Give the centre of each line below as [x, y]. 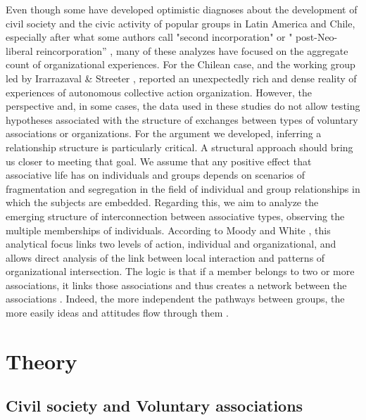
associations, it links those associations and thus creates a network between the [176, 285]
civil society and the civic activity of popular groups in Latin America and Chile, [181, 23]
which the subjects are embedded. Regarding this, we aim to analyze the [162, 202]
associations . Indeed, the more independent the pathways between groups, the [175, 299]
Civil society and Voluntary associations [154, 406]
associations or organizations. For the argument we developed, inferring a [164, 133]
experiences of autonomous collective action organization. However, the [159, 92]
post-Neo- [317, 37]
